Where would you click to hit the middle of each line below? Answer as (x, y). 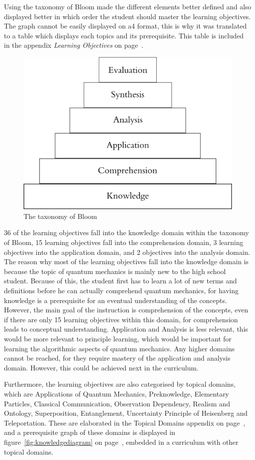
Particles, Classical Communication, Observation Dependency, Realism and (117, 403)
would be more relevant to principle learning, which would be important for (118, 338)
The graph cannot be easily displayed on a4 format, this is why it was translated (126, 26)
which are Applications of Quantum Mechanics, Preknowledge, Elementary (117, 393)
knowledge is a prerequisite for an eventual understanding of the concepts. (115, 300)
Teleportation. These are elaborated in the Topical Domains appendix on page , (125, 422)
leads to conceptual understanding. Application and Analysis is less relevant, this (126, 329)
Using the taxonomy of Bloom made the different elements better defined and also (128, 6)
